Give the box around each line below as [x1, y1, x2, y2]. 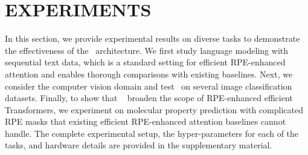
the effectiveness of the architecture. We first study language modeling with [5, 44, 289, 56]
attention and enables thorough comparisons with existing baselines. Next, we [5, 67, 293, 80]
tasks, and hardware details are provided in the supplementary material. [5, 139, 272, 151]
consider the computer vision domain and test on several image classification [5, 79, 292, 92]
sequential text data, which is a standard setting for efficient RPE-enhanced [5, 56, 286, 68]
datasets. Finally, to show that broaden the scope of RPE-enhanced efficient [5, 91, 293, 104]
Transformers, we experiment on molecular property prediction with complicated [5, 103, 303, 116]
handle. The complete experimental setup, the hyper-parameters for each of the [5, 127, 299, 139]
